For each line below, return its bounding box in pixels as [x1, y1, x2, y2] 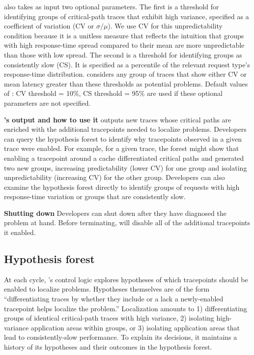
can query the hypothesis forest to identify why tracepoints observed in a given [4, 133, 242, 144]
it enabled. [4, 227, 36, 237]
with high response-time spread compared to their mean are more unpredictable [4, 40, 245, 50]
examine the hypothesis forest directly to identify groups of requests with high [4, 181, 240, 192]
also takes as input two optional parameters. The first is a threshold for [4, 1, 219, 11]
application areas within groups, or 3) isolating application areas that [30, 322, 240, 332]
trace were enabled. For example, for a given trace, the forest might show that [4, 143, 239, 153]
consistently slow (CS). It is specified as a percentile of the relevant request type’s [4, 59, 250, 69]
